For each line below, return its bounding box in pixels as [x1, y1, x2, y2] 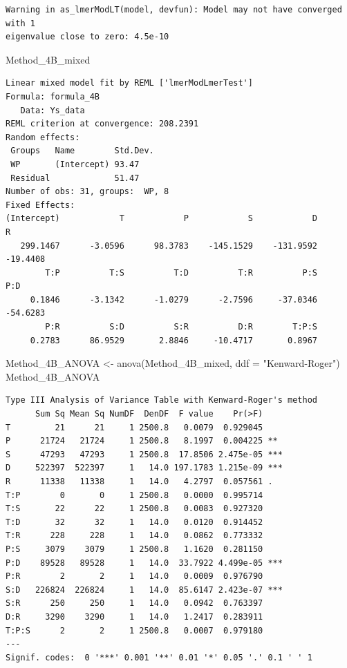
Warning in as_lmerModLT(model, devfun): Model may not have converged [6, 5, 342, 15]
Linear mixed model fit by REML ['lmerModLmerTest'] [6, 78, 253, 88]
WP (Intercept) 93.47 [10, 159, 140, 169]
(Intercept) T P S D [6, 213, 318, 224]
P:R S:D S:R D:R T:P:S [45, 322, 318, 332]
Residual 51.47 [10, 173, 140, 183]
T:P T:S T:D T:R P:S [45, 267, 318, 278]
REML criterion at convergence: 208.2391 [6, 119, 199, 129]
